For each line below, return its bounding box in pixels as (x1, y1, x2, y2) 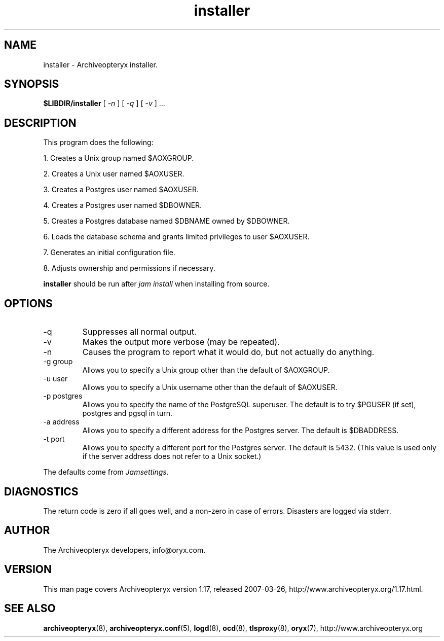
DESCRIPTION (4, 116, 77, 129)
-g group (43, 357, 73, 366)
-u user (43, 374, 68, 383)
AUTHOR (4, 524, 50, 537)
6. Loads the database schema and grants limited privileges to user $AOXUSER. (43, 232, 310, 241)
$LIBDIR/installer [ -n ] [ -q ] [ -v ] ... (43, 99, 165, 108)
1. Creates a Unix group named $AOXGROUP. (43, 154, 194, 163)
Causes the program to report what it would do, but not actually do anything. (82, 347, 375, 358)
